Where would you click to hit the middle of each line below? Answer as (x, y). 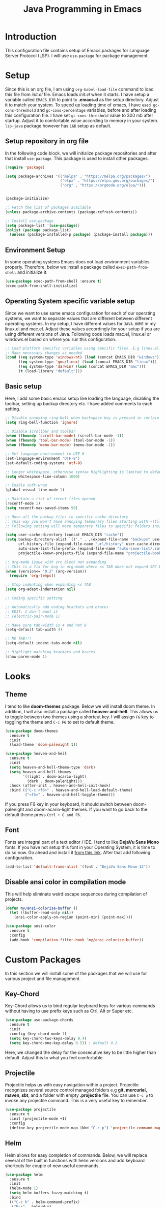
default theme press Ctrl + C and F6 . (43, 815)
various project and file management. (43, 979)
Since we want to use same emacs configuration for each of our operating (80, 313)
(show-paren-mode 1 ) (26, 656)
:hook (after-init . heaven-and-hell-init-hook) (60, 786)
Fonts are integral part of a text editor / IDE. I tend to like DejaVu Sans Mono (82, 842)
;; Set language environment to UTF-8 (45, 454)
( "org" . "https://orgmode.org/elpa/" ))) (103, 186)
